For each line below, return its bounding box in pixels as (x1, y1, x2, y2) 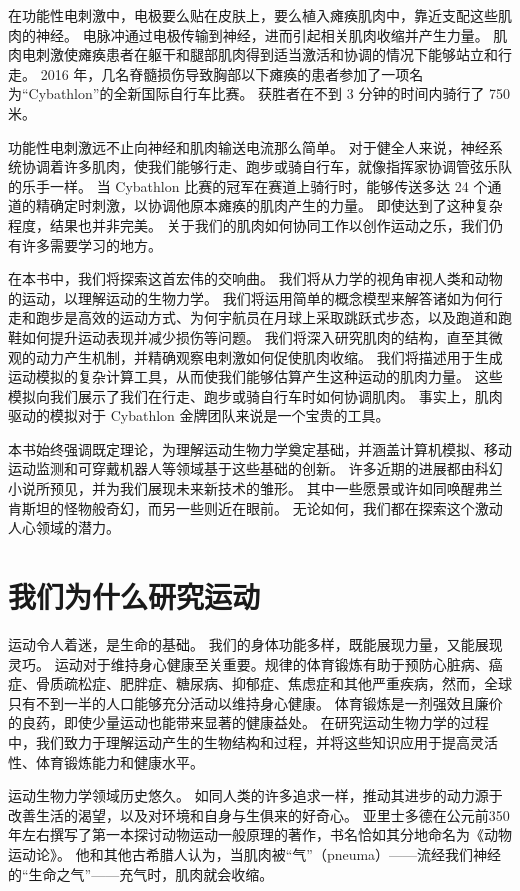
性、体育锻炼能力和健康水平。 (8, 751, 204, 772)
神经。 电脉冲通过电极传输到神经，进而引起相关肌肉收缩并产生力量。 (35, 24, 489, 45)
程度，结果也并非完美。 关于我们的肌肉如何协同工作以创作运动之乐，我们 (8, 214, 489, 235)
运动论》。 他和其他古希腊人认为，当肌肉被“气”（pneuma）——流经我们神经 (8, 843, 502, 864)
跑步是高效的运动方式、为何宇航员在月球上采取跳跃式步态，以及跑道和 (35, 307, 498, 328)
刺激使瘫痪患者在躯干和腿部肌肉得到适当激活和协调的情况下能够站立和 (35, 44, 498, 65)
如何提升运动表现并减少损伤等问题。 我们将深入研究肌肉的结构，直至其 (21, 326, 489, 347)
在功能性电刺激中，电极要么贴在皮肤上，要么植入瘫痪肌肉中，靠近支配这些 (8, 5, 498, 25)
